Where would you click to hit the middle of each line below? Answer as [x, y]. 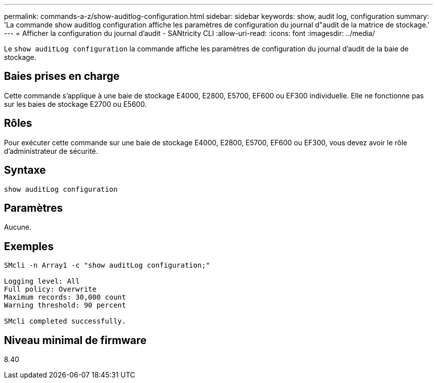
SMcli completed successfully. [65, 321]
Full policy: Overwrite [50, 289]
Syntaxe [25, 170]
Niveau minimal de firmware [75, 340]
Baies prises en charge [62, 76]
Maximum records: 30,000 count [65, 297]
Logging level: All [42, 281]
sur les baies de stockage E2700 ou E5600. [75, 104]
